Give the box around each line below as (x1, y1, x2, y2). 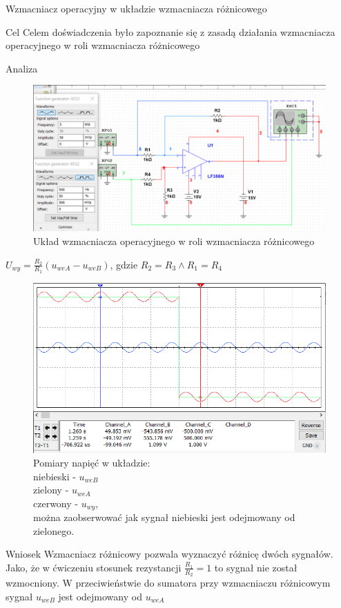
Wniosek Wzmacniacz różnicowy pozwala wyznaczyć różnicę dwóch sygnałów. (6, 547, 333, 561)
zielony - (33, 482, 69, 497)
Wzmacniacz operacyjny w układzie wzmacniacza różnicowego (6, 1, 267, 15)
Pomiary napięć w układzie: (33, 455, 150, 469)
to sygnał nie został (214, 560, 298, 574)
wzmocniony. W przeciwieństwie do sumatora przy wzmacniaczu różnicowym (6, 576, 331, 590)
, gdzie (110, 257, 138, 271)
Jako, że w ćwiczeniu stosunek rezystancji (6, 560, 182, 574)
